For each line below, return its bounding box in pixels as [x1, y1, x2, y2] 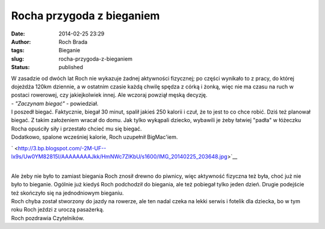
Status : [11, 64, 30, 71]
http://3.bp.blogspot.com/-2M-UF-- [17, 144, 107, 151]
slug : [11, 55, 24, 63]
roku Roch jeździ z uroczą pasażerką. [11, 206, 105, 213]
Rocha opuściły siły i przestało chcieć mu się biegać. [11, 125, 142, 132]
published [58, 64, 84, 71]
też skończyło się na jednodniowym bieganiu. [11, 189, 124, 197]
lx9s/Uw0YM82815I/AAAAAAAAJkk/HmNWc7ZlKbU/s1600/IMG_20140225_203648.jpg [11, 153, 228, 160]
